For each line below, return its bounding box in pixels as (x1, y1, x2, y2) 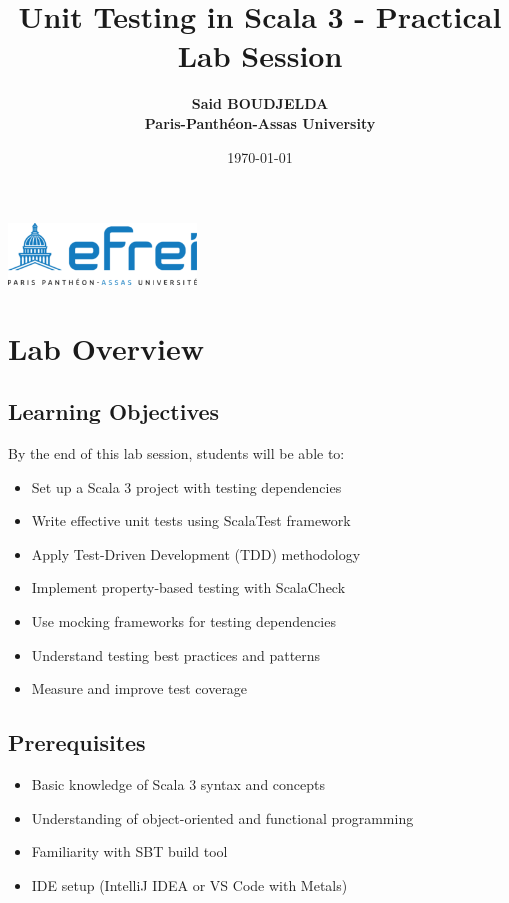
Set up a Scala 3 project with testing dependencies (31, 476, 342, 497)
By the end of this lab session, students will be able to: (8, 442, 345, 463)
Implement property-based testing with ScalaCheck (31, 577, 346, 598)
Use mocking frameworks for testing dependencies (31, 610, 336, 631)
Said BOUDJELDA (191, 93, 329, 114)
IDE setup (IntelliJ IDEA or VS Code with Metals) (31, 874, 348, 895)
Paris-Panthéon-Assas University (144, 112, 376, 133)
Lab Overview (8, 327, 204, 368)
